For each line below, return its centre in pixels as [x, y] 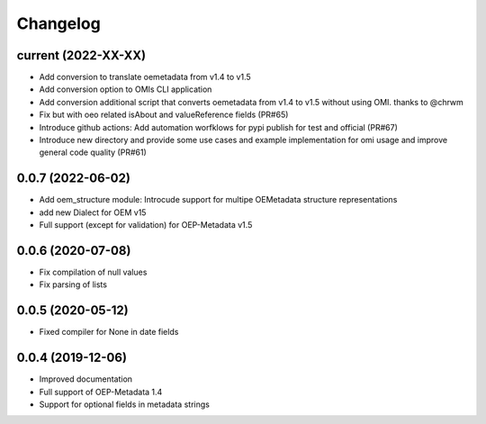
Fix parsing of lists [73, 284]
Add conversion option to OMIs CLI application [126, 89]
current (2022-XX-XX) [81, 55]
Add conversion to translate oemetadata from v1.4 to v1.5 [145, 77]
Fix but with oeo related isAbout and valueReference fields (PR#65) [164, 115]
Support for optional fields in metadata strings [125, 404]
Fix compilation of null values [93, 272]
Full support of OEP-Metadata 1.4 [101, 392]
